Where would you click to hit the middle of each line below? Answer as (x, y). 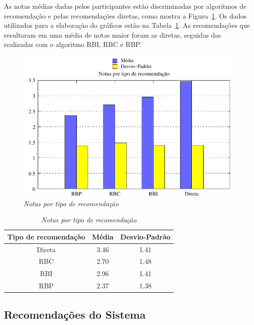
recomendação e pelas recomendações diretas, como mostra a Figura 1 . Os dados (125, 15)
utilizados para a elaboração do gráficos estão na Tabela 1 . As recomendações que (127, 25)
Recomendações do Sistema (75, 314)
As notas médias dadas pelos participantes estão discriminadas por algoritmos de (125, 6)
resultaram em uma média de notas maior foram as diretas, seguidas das (113, 34)
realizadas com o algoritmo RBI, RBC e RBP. (73, 44)
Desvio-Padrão (145, 236)
